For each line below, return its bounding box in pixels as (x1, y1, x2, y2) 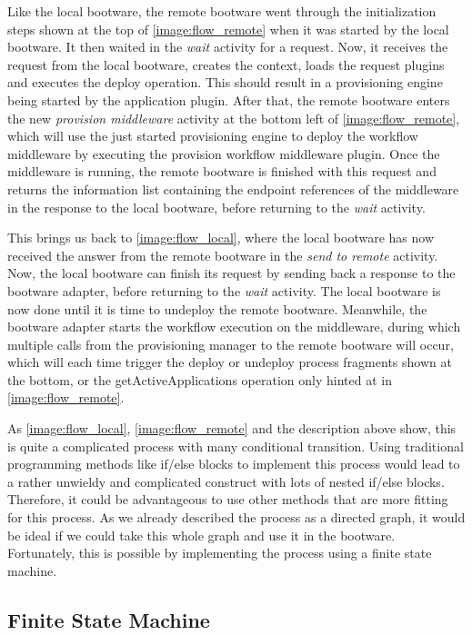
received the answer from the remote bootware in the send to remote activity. (7, 245, 438, 264)
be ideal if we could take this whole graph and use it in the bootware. (7, 525, 396, 544)
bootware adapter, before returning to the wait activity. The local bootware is (7, 281, 441, 300)
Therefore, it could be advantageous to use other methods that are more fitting (7, 490, 448, 509)
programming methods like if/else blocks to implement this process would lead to (7, 454, 460, 473)
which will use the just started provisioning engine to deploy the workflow (7, 126, 418, 145)
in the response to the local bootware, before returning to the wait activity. (7, 197, 426, 216)
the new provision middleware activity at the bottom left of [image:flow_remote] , (7, 108, 460, 127)
